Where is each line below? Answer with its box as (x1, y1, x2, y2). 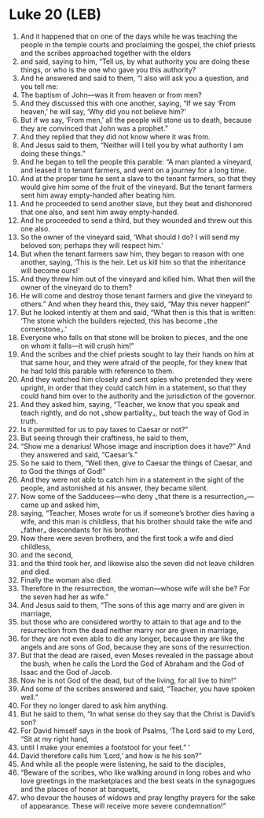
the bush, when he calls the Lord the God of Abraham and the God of (20, 659, 244, 668)
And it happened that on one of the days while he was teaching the (20, 31, 238, 41)
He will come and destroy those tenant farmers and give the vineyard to (20, 291, 253, 300)
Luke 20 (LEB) (9, 6, 101, 24)
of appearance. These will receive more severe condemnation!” (20, 801, 226, 810)
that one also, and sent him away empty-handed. (20, 207, 179, 217)
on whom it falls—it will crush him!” (20, 341, 134, 350)
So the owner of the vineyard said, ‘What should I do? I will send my (20, 232, 240, 242)
